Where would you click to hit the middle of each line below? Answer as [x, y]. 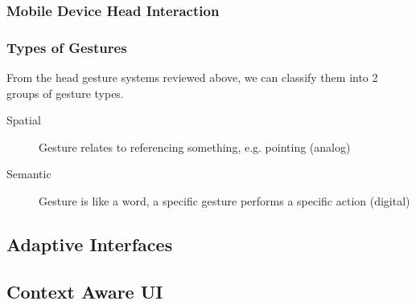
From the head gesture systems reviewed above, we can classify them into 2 [192, 77]
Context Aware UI [85, 291]
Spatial [24, 120]
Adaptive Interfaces [90, 244]
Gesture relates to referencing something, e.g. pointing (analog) [195, 146]
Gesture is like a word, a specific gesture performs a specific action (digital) [224, 201]
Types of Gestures [67, 47]
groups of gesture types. [65, 93]
